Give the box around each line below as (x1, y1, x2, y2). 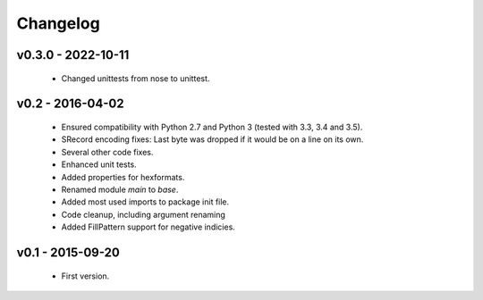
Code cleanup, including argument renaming (61, 209, 225, 220)
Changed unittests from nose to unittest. (61, 72, 210, 84)
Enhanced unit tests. (61, 159, 138, 170)
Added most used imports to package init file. (61, 196, 230, 207)
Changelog (16, 13, 100, 33)
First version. (61, 271, 110, 281)
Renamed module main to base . (61, 184, 179, 195)
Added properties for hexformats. (61, 171, 185, 182)
